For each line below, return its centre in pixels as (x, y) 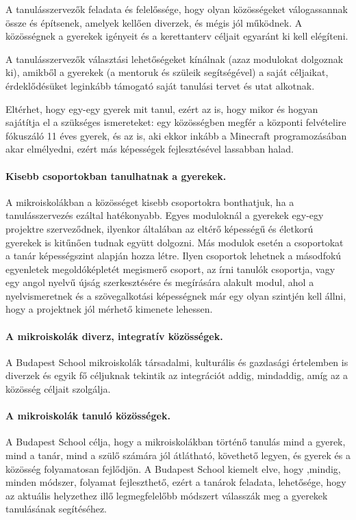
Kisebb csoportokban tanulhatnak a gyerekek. (116, 175)
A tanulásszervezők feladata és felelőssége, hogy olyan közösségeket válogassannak (177, 9)
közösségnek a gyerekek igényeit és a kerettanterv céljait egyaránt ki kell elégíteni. (177, 36)
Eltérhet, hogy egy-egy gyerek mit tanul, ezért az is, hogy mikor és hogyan (162, 108)
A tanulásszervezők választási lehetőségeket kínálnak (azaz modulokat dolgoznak (175, 58)
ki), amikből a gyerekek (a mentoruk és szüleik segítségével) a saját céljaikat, (167, 72)
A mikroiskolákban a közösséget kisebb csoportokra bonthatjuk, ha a (150, 201)
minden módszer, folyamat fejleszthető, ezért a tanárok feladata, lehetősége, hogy (176, 482)
